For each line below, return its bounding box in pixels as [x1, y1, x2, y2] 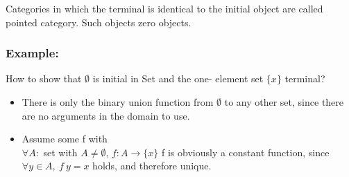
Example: [6, 44, 59, 62]
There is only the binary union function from [22, 95, 214, 109]
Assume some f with [22, 131, 108, 146]
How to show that [6, 71, 82, 86]
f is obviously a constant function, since [162, 145, 330, 159]
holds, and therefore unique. [92, 158, 212, 173]
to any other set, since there [224, 95, 344, 109]
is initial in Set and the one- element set [92, 71, 264, 86]
